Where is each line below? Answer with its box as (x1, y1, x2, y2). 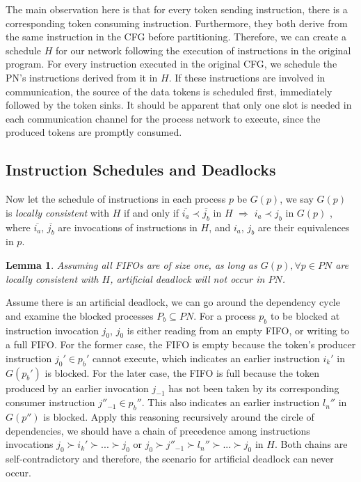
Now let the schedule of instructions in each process (6, 192, 226, 206)
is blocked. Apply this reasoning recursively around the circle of (43, 410, 314, 424)
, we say (280, 192, 314, 206)
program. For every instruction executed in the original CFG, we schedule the (6, 56, 337, 71)
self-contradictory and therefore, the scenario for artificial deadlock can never (6, 451, 334, 466)
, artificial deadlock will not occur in (110, 271, 265, 286)
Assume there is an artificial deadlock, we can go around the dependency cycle (6, 295, 340, 309)
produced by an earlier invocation (6, 380, 149, 395)
